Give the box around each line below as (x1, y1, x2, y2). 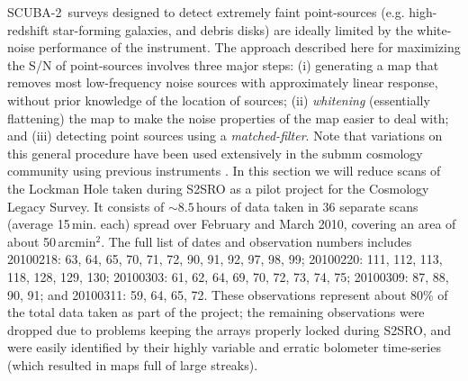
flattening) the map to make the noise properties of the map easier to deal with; (7, 108, 449, 127)
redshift (7, 20, 49, 39)
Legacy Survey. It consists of (7, 196, 165, 215)
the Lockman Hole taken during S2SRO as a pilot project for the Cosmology (7, 178, 429, 197)
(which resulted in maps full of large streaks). (7, 355, 258, 374)
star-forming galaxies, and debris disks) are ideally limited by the (53, 20, 413, 39)
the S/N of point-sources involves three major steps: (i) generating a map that (7, 55, 439, 74)
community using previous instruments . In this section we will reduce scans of (7, 161, 441, 180)
